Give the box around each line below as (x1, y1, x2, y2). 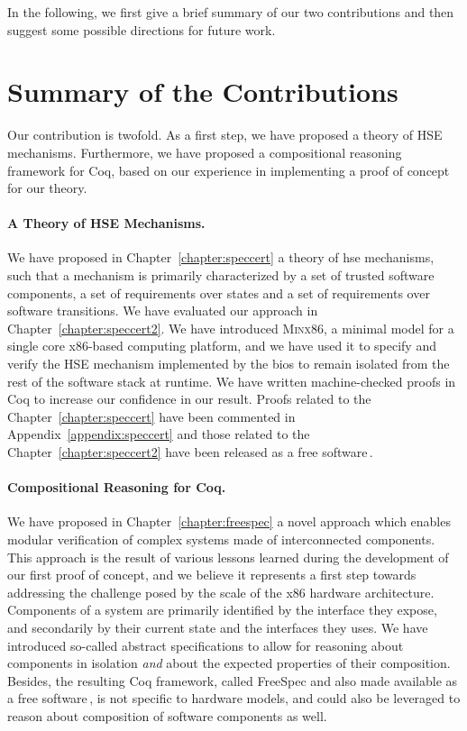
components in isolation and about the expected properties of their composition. (7, 653, 451, 672)
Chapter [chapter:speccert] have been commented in (7, 407, 296, 425)
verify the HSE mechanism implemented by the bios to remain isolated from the (7, 354, 450, 373)
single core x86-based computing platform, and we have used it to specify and (7, 336, 436, 355)
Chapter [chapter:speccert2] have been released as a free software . (7, 443, 373, 461)
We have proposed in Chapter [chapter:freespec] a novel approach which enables (7, 512, 451, 531)
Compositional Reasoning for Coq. (7, 478, 226, 497)
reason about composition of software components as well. (7, 706, 327, 725)
